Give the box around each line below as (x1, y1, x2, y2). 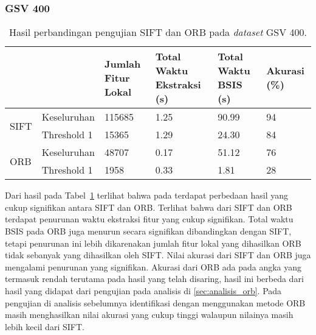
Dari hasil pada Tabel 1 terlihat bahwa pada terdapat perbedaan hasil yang (5, 189, 289, 202)
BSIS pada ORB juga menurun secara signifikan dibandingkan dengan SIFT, (5, 225, 292, 237)
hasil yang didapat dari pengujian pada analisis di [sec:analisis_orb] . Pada (5, 284, 282, 297)
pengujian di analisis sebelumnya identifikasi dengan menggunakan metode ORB (5, 296, 306, 309)
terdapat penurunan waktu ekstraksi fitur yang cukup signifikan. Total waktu (5, 213, 294, 225)
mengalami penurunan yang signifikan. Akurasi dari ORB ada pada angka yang (5, 260, 302, 273)
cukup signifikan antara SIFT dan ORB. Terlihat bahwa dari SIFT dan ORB (5, 200, 292, 213)
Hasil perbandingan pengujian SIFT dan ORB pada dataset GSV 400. (9, 25, 307, 40)
